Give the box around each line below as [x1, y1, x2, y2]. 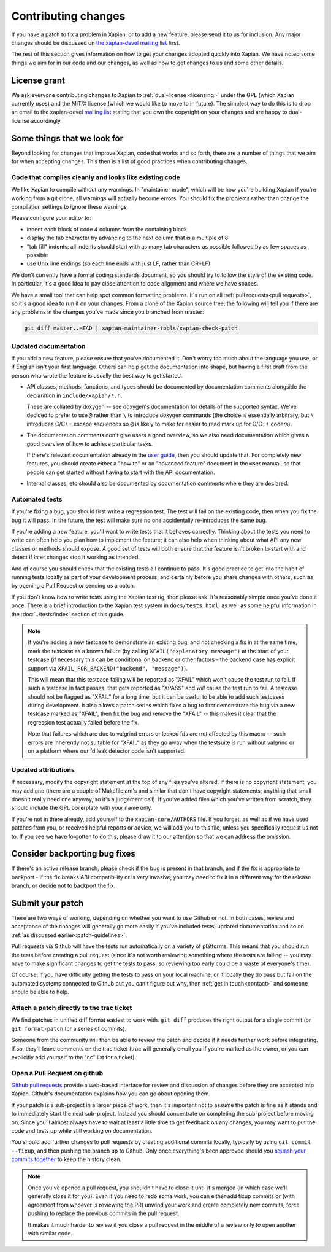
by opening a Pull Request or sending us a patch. [11, 582, 135, 589]
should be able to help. [11, 989, 70, 996]
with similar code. [28, 1229, 73, 1237]
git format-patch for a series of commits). [11, 1025, 127, 1032]
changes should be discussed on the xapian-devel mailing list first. [11, 39, 180, 46]
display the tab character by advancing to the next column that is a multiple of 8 [26, 234, 229, 242]
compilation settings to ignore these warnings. [11, 203, 129, 211]
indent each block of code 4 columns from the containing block [26, 225, 187, 233]
